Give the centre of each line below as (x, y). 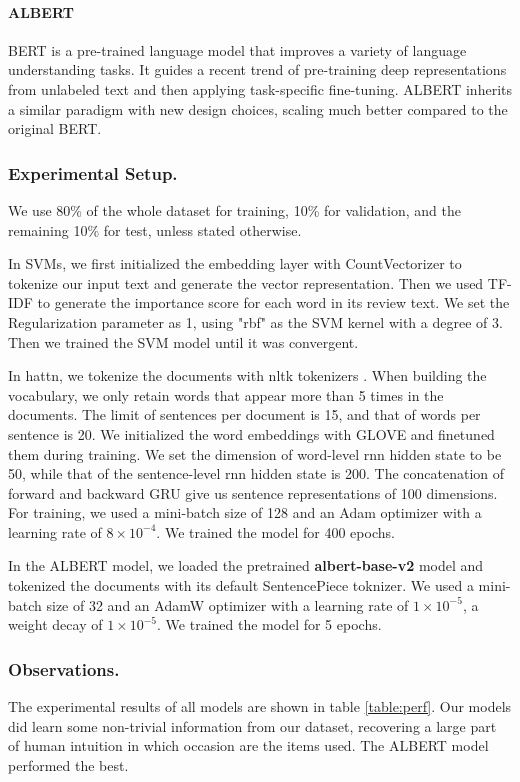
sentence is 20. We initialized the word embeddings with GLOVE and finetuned (251, 433)
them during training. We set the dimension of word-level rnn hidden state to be (255, 453)
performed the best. (68, 764)
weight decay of (55, 624)
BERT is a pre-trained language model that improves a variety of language (237, 49)
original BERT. (55, 128)
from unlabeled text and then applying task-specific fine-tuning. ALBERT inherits (260, 88)
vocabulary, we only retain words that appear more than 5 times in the (226, 394)
